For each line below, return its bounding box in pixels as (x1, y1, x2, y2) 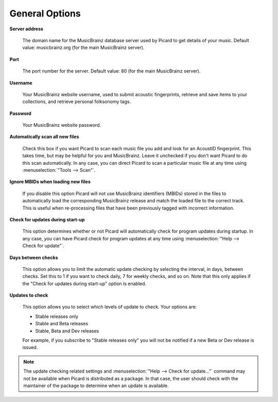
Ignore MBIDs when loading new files (9, 179, 91, 185)
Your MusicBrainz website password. (22, 122, 101, 128)
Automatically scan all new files (9, 134, 79, 140)
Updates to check (9, 292, 48, 299)
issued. (22, 344, 38, 351)
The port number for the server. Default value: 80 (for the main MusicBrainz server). (22, 68, 201, 74)
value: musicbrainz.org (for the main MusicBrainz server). (22, 44, 145, 51)
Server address (9, 26, 44, 32)
